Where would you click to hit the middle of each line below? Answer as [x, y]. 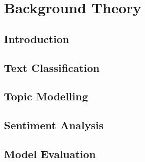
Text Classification [52, 67]
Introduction [37, 38]
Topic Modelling [46, 96]
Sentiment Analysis [54, 125]
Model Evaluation [50, 153]
